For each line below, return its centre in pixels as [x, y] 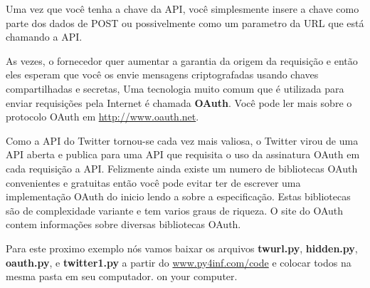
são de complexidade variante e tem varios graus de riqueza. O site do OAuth [175, 210]
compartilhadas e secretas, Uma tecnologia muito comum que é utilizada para [175, 88]
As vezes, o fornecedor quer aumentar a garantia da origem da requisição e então [182, 60]
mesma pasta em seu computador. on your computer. [122, 276]
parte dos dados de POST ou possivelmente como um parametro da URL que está [185, 22]
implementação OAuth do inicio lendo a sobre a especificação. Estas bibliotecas [178, 196]
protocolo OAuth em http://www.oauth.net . [102, 117]
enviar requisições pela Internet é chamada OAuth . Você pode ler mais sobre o [179, 102]
